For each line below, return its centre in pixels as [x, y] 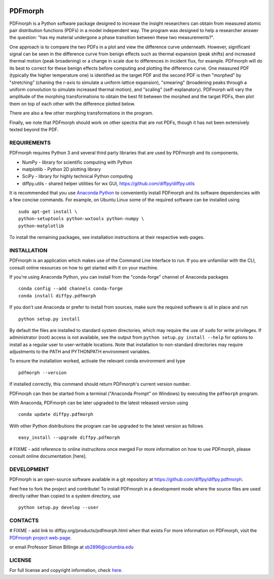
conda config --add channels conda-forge [71, 289]
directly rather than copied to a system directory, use [65, 496]
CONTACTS [24, 521]
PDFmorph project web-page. [41, 538]
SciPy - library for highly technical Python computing [77, 176]
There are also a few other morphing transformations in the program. [81, 113]
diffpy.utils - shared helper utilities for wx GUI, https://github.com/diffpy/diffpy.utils [108, 184]
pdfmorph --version [43, 373]
